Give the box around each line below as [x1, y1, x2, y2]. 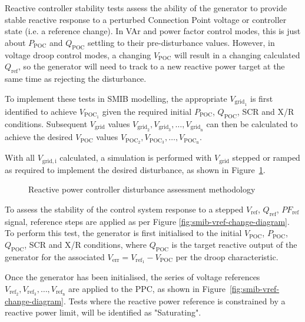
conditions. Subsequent [5, 117, 88, 130]
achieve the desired [5, 131, 73, 143]
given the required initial [102, 105, 192, 117]
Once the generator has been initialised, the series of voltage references [5, 271, 260, 283]
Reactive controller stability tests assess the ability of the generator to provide [5, 2, 287, 14]
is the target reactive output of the [171, 238, 297, 250]
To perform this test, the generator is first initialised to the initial [5, 227, 242, 239]
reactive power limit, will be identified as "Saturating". [5, 306, 201, 318]
